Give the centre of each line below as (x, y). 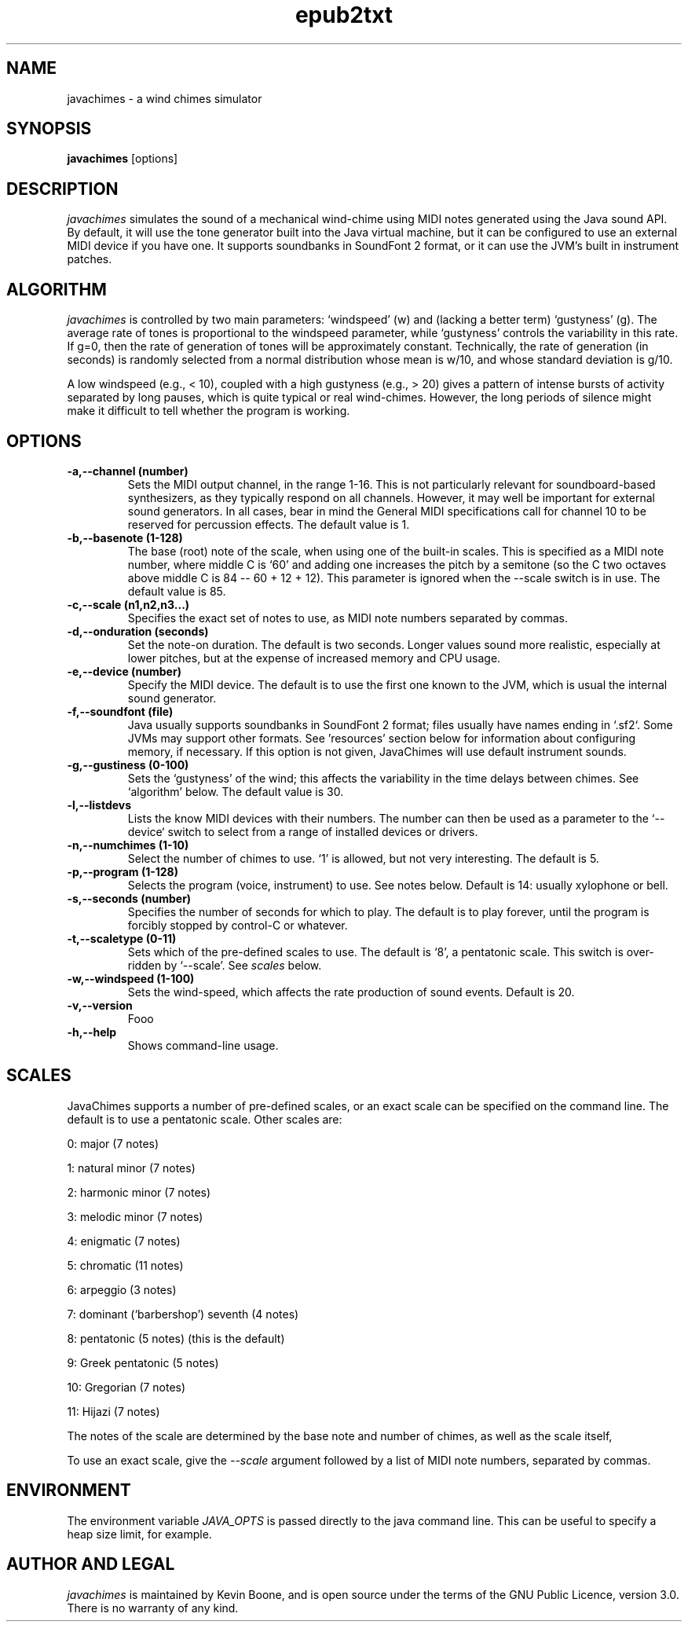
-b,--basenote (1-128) (125, 537)
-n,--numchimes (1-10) (128, 845)
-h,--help (92, 1032)
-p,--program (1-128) (123, 871)
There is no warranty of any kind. (153, 1608)
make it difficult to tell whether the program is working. (209, 411)
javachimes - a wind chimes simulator (165, 98)
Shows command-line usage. (203, 1045)
